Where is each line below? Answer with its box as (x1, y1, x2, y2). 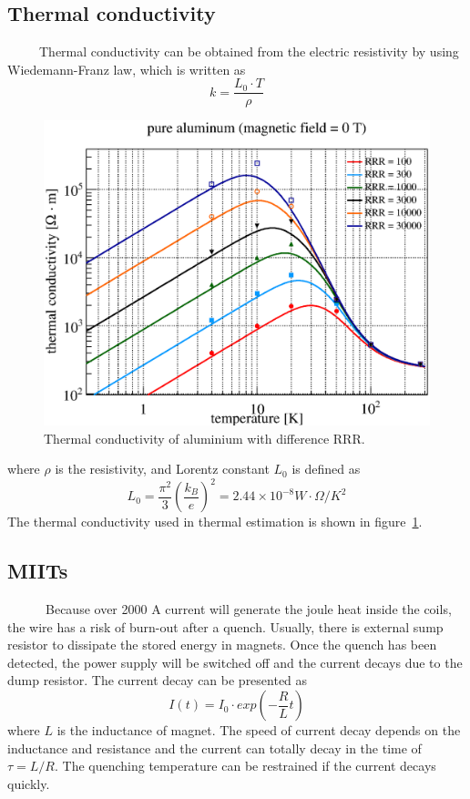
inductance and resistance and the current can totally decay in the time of (7, 738, 422, 757)
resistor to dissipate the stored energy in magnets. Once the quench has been (7, 635, 437, 654)
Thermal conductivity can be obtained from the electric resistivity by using (38, 42, 459, 61)
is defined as (291, 459, 361, 478)
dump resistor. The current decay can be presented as (7, 671, 308, 690)
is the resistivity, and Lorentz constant (55, 459, 270, 478)
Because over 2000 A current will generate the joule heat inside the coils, (45, 599, 452, 619)
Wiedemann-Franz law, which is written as (7, 59, 246, 78)
